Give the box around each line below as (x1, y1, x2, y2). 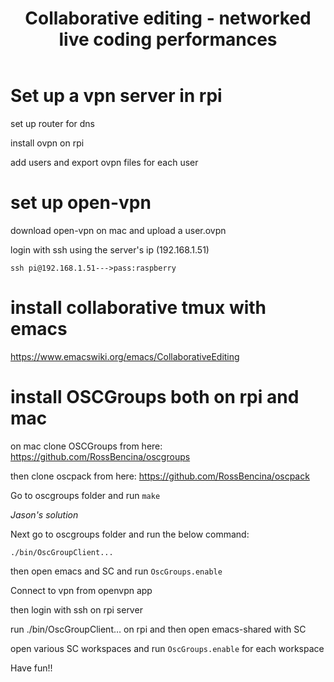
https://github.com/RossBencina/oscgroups (10, 450, 191, 462)
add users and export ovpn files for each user (10, 156, 199, 168)
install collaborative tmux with (10, 297, 267, 319)
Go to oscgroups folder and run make (10, 489, 161, 501)
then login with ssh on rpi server (10, 603, 143, 616)
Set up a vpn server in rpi (10, 85, 223, 107)
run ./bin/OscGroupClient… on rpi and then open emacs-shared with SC (10, 623, 307, 635)
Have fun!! (10, 662, 53, 674)
